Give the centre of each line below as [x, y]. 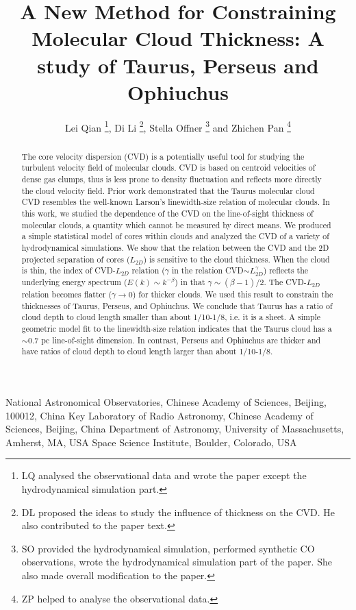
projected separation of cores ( [76, 259]
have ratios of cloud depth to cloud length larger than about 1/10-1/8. [147, 351]
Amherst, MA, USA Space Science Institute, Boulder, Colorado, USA [151, 442]
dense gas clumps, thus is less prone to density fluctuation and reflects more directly [171, 179]
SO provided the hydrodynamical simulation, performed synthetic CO [168, 548]
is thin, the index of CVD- [68, 270]
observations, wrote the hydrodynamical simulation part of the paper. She [177, 562]
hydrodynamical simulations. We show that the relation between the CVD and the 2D [175, 247]
